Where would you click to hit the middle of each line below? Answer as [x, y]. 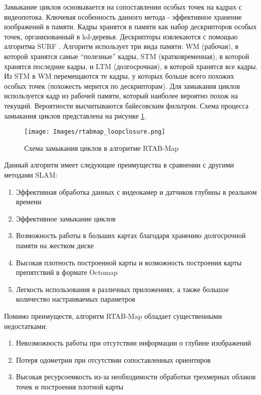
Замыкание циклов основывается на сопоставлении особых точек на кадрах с [123, 7]
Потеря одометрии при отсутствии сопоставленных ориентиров [113, 359]
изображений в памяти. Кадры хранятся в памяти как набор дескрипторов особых [130, 26]
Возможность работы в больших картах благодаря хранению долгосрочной [131, 235]
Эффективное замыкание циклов [66, 218]
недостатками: [26, 326]
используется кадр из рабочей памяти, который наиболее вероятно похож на [121, 96]
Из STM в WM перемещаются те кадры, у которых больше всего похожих [119, 76]
